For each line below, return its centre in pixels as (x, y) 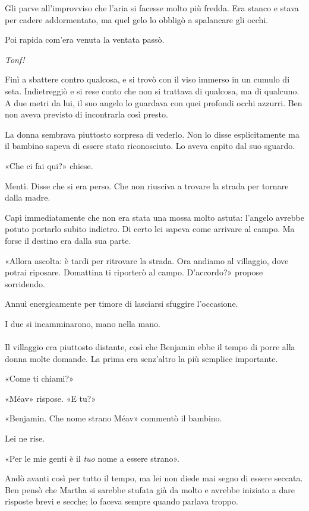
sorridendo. (25, 283)
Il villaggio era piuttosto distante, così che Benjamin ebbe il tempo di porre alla (150, 347)
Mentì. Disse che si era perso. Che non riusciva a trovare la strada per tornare (147, 185)
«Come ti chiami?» (39, 378)
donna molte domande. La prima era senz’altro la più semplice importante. (141, 358)
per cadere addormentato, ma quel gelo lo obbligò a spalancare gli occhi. (137, 19)
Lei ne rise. (25, 438)
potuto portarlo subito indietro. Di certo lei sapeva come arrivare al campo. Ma (150, 229)
